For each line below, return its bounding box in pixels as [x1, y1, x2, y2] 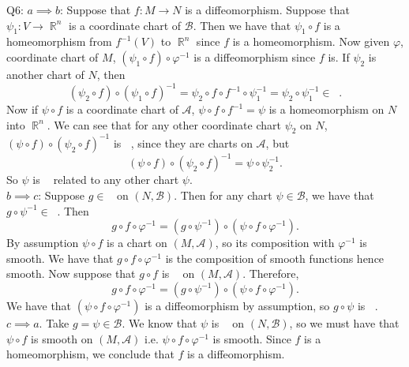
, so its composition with [215, 234, 335, 251]
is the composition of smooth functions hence [165, 249, 385, 266]
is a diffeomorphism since [193, 48, 316, 65]
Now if [6, 101, 39, 118]
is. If [328, 48, 350, 65]
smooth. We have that [6, 249, 114, 266]
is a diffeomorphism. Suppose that [185, 2, 350, 17]
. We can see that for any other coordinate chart [47, 116, 281, 133]
